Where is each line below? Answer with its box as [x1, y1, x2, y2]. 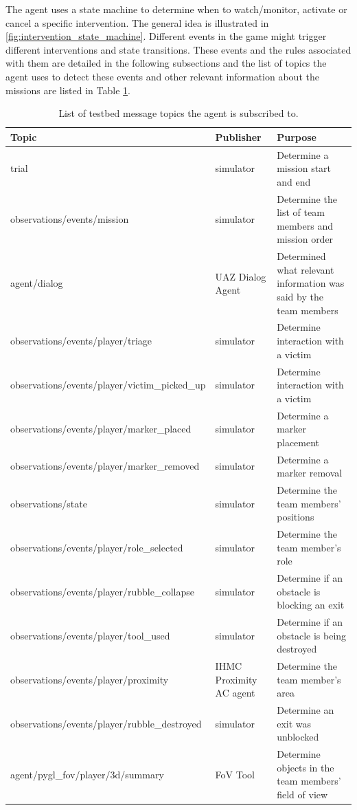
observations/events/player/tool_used [10, 628, 170, 642]
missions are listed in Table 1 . [5, 83, 130, 97]
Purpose [277, 129, 316, 144]
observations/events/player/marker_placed [10, 422, 192, 436]
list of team [277, 205, 325, 219]
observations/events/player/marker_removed [10, 459, 200, 473]
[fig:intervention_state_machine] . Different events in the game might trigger [5, 29, 327, 43]
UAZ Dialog [215, 269, 266, 283]
